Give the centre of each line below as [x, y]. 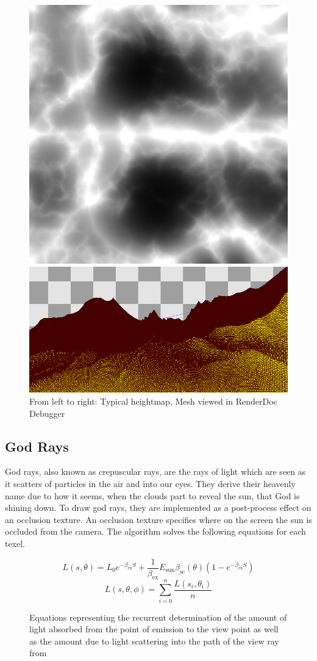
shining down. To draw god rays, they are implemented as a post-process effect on [158, 507]
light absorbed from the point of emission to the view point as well [154, 629]
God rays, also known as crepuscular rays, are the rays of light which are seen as [155, 471]
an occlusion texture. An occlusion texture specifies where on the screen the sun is [158, 519]
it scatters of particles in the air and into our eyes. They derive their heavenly [150, 483]
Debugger [47, 413]
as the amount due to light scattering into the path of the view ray [154, 641]
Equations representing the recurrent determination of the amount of [158, 617]
